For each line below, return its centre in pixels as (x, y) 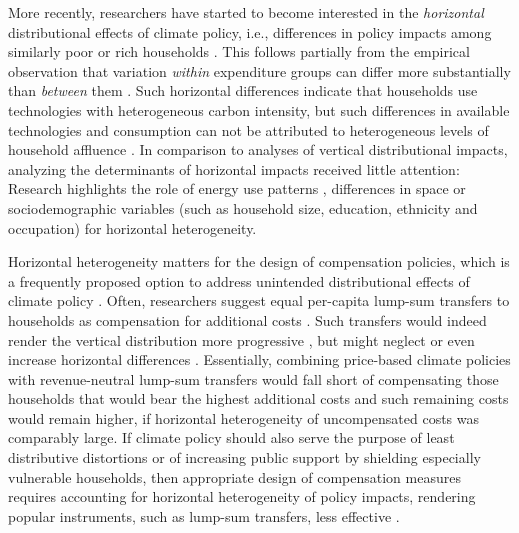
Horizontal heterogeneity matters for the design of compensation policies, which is (259, 261)
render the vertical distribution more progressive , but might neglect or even (241, 339)
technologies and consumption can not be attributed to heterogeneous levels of (248, 129)
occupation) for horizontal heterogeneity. (132, 227)
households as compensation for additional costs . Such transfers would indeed (247, 319)
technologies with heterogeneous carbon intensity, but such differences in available (259, 109)
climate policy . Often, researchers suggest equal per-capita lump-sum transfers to (259, 300)
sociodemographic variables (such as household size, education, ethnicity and (243, 207)
